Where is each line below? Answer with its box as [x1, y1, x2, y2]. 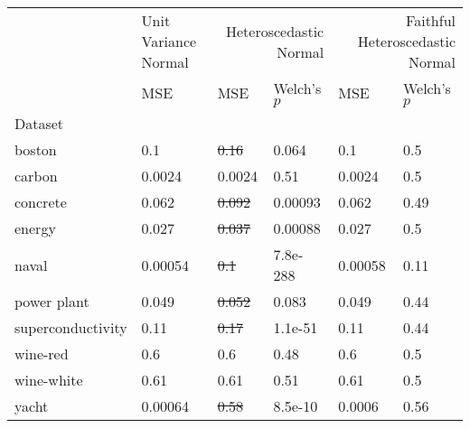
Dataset [14, 113, 64, 134]
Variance [141, 31, 197, 51]
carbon [14, 165, 58, 186]
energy [14, 218, 56, 238]
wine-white [14, 369, 83, 390]
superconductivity [14, 317, 127, 338]
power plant [14, 291, 89, 312]
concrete [14, 191, 67, 212]
